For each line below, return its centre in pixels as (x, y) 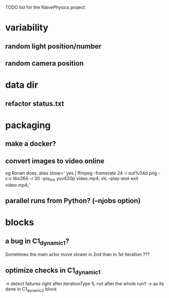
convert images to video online (55, 161)
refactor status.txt (35, 104)
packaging (28, 125)
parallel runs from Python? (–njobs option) (73, 201)
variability (27, 28)
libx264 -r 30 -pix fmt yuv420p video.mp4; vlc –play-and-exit (75, 179)
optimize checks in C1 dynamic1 (53, 271)
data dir (22, 85)
